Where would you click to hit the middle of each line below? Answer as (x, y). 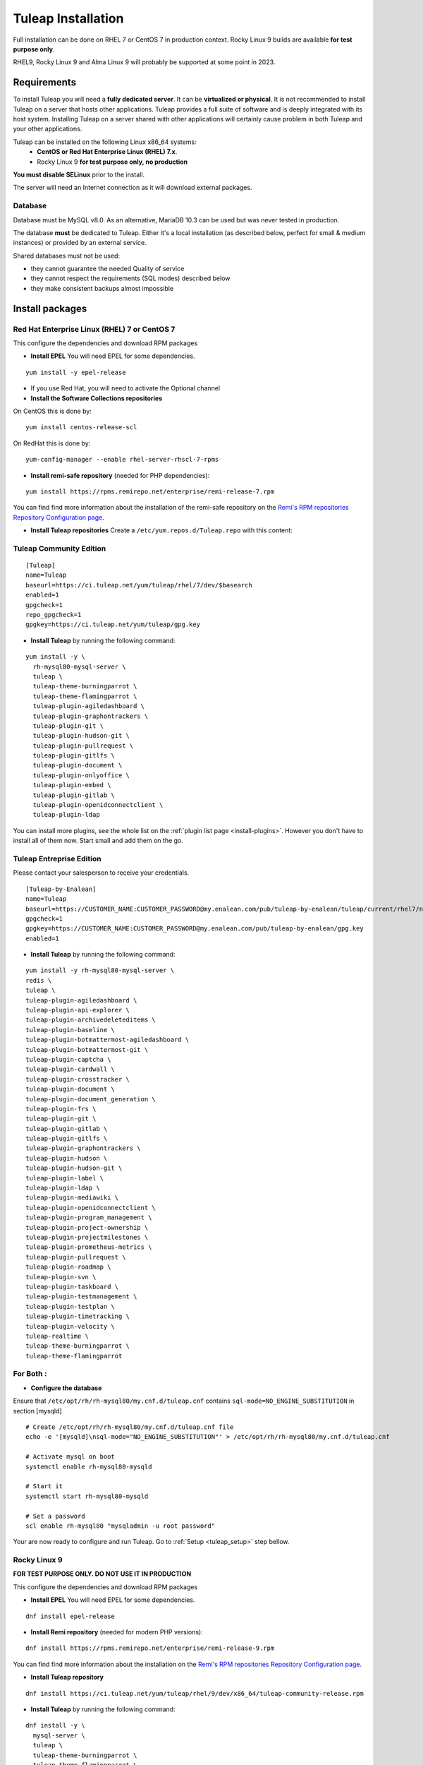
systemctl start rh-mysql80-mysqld (87, 1496)
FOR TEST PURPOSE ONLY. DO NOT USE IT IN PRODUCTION (102, 1574)
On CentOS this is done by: (52, 411)
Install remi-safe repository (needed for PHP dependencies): (120, 475)
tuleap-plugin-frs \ (61, 1109)
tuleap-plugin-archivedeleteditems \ (91, 1020)
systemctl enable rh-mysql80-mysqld (89, 1466)
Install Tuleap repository (67, 1677)
